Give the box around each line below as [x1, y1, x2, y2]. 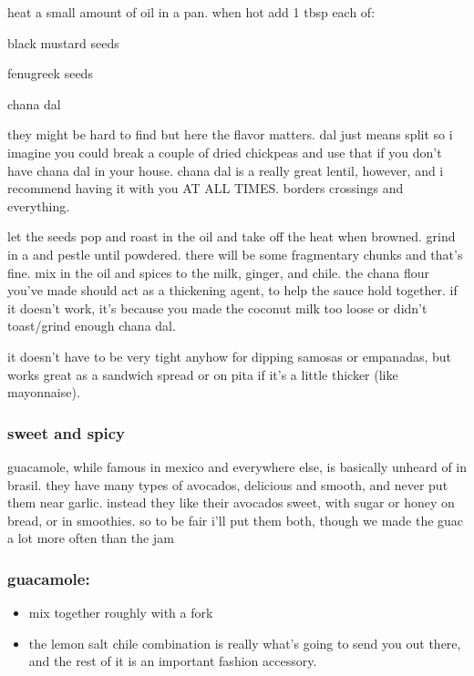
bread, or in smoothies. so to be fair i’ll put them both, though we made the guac [7, 510, 464, 529]
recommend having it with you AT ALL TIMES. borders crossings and [7, 179, 404, 198]
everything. [7, 196, 70, 215]
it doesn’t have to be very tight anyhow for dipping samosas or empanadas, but [7, 346, 452, 365]
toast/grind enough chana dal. [7, 316, 176, 335]
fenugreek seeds [7, 64, 93, 83]
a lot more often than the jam [7, 528, 174, 548]
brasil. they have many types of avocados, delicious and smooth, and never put [7, 475, 448, 494]
